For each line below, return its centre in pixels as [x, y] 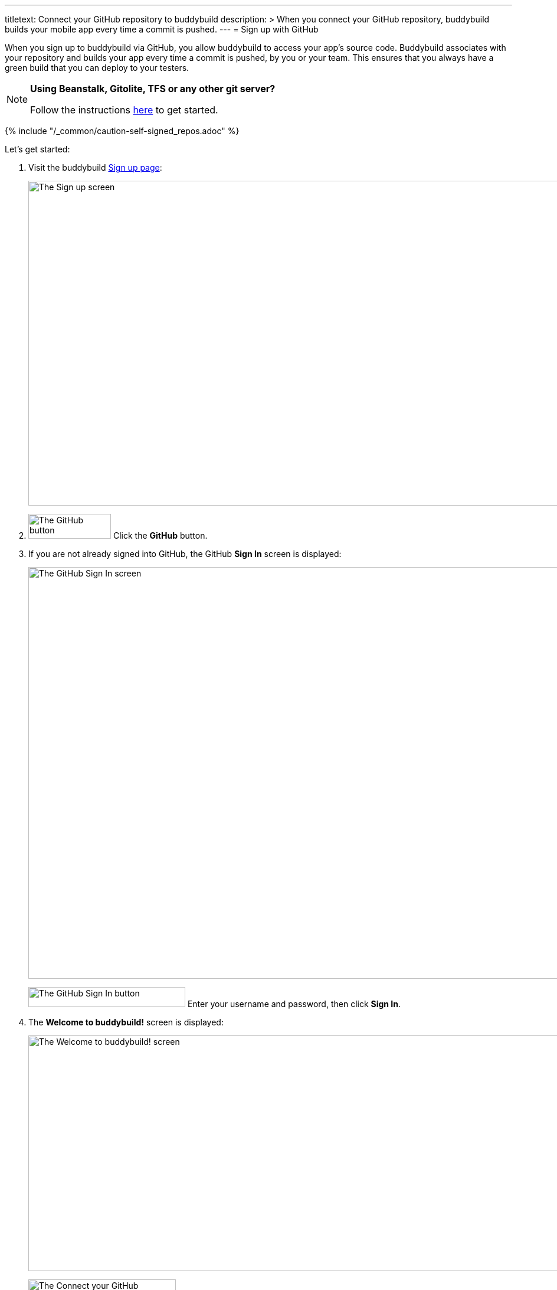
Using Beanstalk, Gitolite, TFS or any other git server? [153, 89]
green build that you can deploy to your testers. [97, 68]
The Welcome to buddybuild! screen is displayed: [126, 1022]
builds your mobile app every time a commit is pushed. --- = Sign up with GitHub [162, 29]
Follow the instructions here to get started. [124, 110]
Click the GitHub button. [160, 535]
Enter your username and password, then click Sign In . [294, 1004]
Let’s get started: [37, 149]
